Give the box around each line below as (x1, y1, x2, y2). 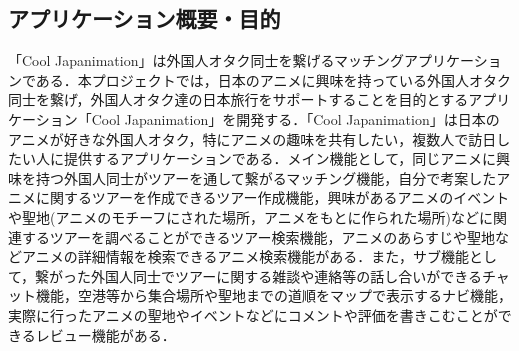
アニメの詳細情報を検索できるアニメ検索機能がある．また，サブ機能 (21, 246, 469, 267)
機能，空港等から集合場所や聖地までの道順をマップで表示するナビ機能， (35, 285, 512, 306)
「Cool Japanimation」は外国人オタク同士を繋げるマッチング (8, 50, 404, 71)
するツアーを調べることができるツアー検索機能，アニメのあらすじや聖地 (21, 226, 495, 247)
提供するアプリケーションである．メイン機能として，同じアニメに (63, 148, 496, 169)
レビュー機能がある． (35, 324, 176, 345)
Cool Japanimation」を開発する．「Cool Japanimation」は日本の (91, 108, 500, 129)
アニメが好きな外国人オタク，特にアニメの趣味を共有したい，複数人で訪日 (8, 128, 497, 149)
